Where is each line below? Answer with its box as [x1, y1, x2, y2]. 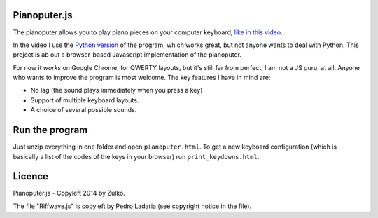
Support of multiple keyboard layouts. [30, 95, 139, 104]
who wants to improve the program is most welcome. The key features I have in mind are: [13, 74, 271, 82]
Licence [13, 170, 49, 182]
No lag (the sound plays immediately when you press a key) [30, 86, 203, 95]
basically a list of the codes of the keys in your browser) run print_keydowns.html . [13, 152, 260, 161]
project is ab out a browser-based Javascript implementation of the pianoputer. [13, 50, 241, 59]
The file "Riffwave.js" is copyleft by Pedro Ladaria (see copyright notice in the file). [13, 202, 252, 210]
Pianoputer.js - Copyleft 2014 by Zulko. [13, 189, 125, 198]
